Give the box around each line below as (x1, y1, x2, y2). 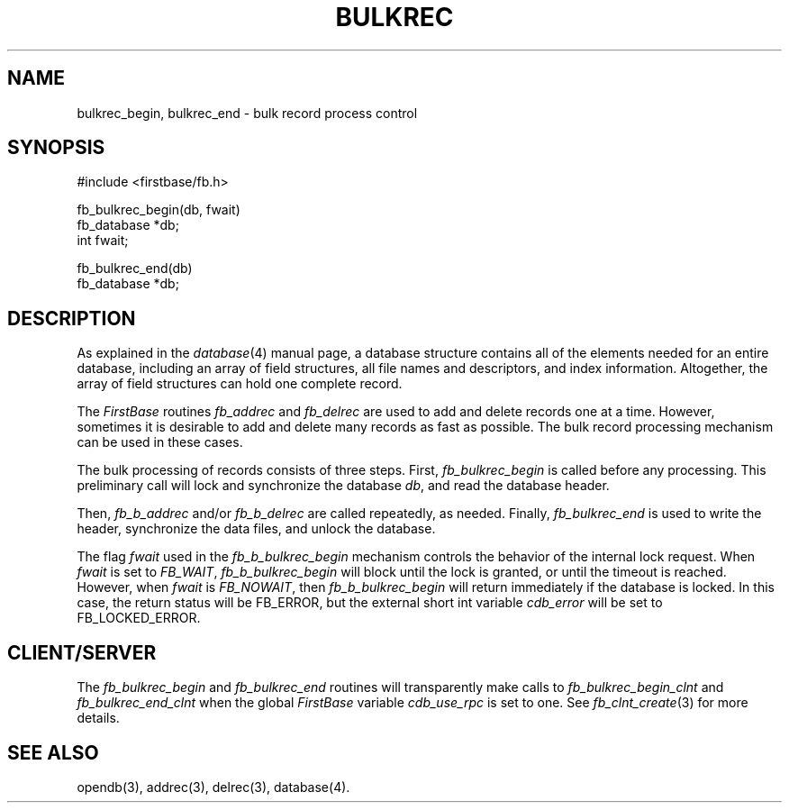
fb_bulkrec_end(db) (77, 260, 193, 277)
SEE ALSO (7, 741, 99, 764)
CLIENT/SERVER (7, 641, 157, 664)
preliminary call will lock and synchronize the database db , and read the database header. (77, 478, 610, 494)
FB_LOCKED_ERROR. (77, 610, 201, 626)
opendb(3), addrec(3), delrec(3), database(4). (77, 778, 350, 795)
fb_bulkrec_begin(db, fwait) (77, 202, 240, 218)
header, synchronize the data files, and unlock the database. (77, 521, 436, 537)
